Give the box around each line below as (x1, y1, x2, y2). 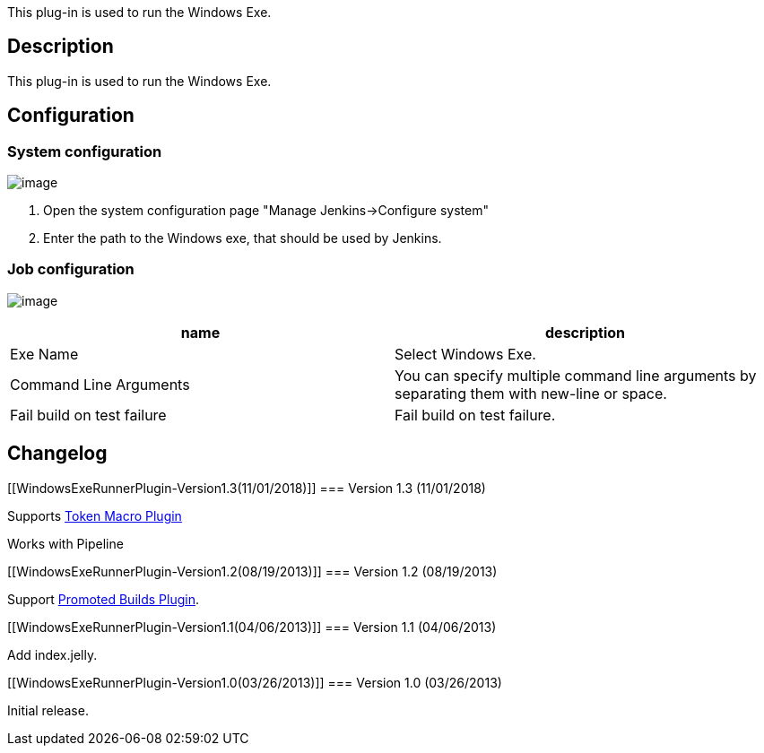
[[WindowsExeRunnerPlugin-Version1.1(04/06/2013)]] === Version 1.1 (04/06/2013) (7, 619, 497, 635)
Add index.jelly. (7, 646, 98, 662)
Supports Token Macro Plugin (7, 507, 182, 524)
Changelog (7, 442, 108, 465)
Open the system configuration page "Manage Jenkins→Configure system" (43, 203, 489, 219)
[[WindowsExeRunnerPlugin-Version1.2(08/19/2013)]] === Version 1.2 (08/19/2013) (7, 563, 498, 579)
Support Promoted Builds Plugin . (7, 591, 199, 607)
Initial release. (7, 702, 89, 718)
